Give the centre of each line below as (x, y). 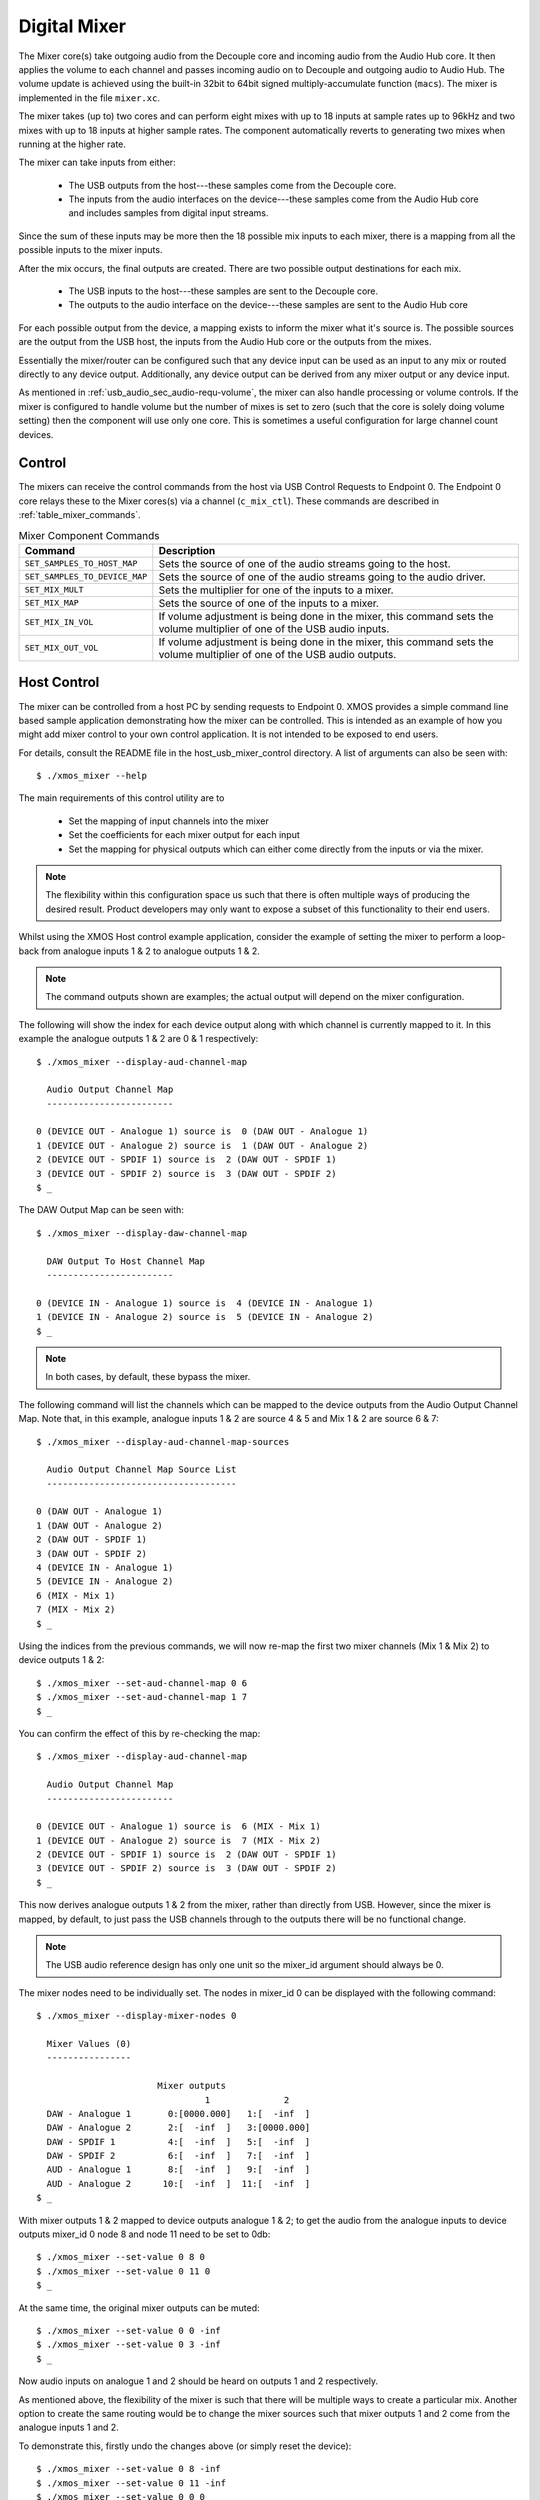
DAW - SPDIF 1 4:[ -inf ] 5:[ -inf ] (178, 2141)
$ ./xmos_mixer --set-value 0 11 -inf (131, 2483)
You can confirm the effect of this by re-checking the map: (139, 1733)
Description (187, 550)
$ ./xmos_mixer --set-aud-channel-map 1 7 (142, 1697)
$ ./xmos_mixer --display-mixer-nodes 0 (136, 2016)
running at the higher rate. (72, 144)
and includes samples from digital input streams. (168, 213)
